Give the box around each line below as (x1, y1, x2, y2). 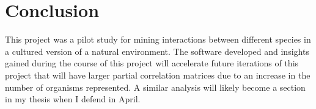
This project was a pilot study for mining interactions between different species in (5, 33, 311, 46)
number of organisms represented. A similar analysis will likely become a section (5, 80, 306, 93)
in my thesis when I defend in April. (5, 93, 141, 105)
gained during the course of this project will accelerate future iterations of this (5, 57, 299, 69)
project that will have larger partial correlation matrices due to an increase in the (5, 68, 310, 81)
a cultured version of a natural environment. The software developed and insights (5, 44, 309, 57)
